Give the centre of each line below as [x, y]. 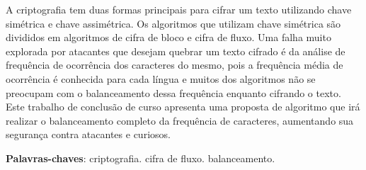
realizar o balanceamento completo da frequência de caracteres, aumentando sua [180, 120]
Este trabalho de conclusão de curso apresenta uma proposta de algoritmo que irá [183, 107]
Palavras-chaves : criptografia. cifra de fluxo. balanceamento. [141, 158]
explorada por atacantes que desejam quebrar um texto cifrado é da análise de [176, 51]
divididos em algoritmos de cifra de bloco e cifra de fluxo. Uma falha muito [168, 37]
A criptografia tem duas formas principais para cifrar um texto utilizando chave [179, 9]
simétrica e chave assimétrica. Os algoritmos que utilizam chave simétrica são [173, 23]
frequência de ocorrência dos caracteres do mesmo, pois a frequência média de [175, 65]
